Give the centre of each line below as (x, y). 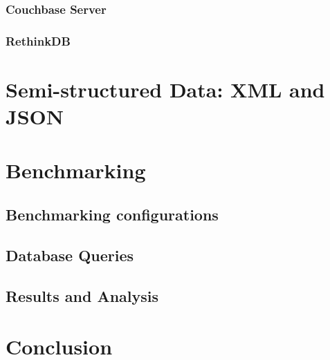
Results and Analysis (82, 295)
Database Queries (70, 255)
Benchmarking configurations (112, 215)
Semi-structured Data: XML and (165, 89)
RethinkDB (38, 40)
